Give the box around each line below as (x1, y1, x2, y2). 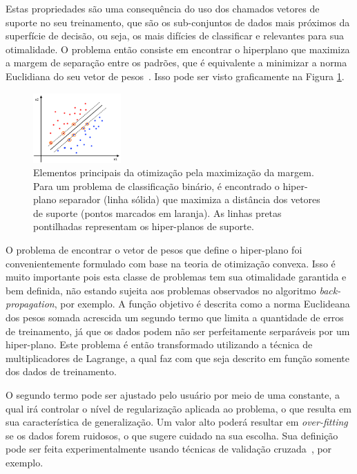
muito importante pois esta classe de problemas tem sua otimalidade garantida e (6, 269, 347, 284)
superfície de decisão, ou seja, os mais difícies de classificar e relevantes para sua (6, 28, 345, 43)
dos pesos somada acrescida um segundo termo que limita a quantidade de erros (6, 310, 344, 325)
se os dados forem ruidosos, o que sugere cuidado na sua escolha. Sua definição (6, 428, 338, 442)
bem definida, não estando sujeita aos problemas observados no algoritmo (6, 283, 316, 297)
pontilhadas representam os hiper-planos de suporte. (33, 219, 254, 234)
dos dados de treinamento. (6, 364, 117, 379)
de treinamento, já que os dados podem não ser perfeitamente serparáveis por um (6, 323, 350, 338)
